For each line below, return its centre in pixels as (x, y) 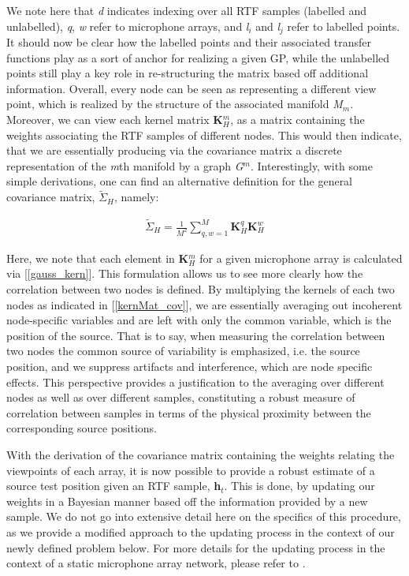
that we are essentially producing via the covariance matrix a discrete (174, 150)
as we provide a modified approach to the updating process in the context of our (201, 531)
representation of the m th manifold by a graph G (125, 165)
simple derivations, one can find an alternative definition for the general (180, 181)
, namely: (136, 197)
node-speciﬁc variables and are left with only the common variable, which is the (199, 320)
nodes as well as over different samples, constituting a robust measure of (181, 397)
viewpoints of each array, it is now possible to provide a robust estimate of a (191, 470)
